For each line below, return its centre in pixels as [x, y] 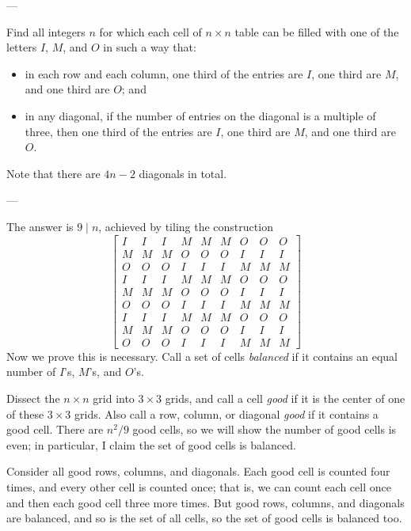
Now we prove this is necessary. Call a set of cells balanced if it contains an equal [202, 356]
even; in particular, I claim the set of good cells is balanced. [151, 444]
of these [25, 413]
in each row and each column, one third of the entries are [164, 73]
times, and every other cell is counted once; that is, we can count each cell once [199, 486]
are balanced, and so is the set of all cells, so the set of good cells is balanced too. [204, 518]
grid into [114, 398]
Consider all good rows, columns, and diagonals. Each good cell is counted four [198, 471]
